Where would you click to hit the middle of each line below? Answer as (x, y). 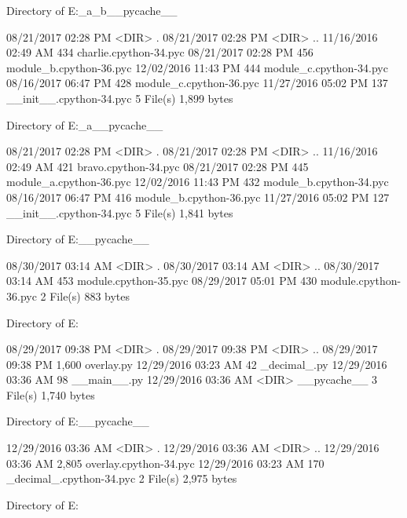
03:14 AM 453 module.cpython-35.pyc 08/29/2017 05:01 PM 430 (162, 281)
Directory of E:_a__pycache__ (85, 124)
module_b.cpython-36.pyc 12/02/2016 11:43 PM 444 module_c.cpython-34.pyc (197, 67)
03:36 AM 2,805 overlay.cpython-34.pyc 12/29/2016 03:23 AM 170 (165, 463)
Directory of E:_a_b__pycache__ (92, 10)
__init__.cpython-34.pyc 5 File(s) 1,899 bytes (120, 98)
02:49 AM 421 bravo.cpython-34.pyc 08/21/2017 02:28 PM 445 (158, 166)
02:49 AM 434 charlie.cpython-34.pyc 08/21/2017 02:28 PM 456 (160, 52)
